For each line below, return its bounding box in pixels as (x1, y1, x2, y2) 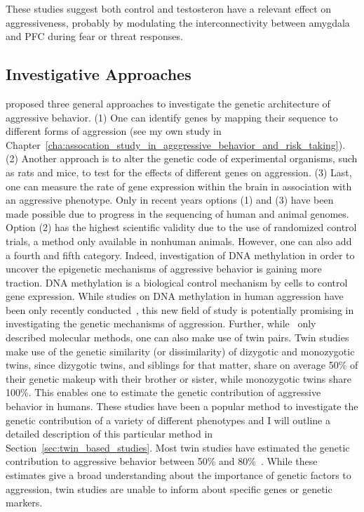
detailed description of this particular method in (6, 426, 213, 441)
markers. (6, 495, 43, 510)
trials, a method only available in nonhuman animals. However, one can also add (6, 233, 352, 248)
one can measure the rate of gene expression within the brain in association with (6, 178, 352, 193)
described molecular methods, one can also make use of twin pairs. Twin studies (6, 330, 349, 345)
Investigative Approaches (6, 63, 191, 85)
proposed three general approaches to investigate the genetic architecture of (6, 96, 330, 110)
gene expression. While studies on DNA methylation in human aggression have (6, 289, 344, 303)
